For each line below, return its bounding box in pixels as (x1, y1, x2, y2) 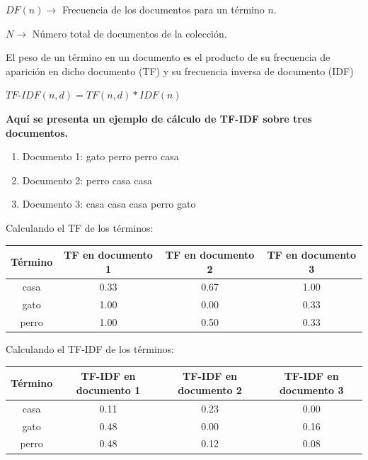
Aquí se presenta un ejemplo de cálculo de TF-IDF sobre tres (6, 111, 312, 125)
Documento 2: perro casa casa (22, 172, 152, 187)
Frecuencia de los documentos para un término (62, 2, 265, 16)
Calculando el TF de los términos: (6, 220, 154, 235)
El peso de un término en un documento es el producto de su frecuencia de (6, 50, 330, 64)
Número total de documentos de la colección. (32, 26, 227, 40)
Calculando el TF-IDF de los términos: (6, 342, 174, 357)
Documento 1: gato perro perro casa (22, 149, 179, 164)
